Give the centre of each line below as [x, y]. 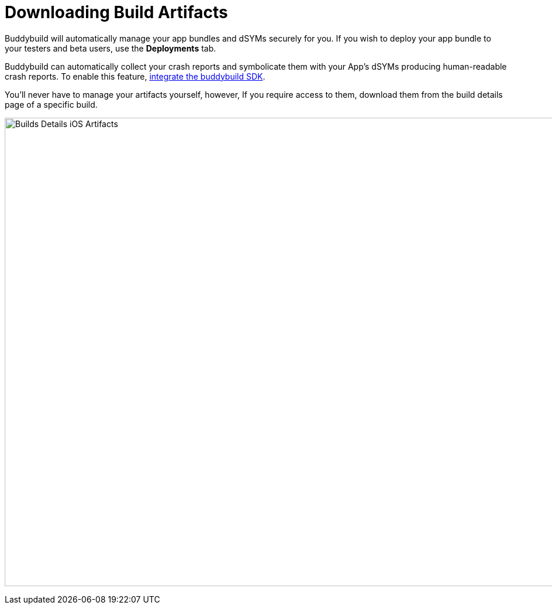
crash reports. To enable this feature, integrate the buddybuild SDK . [135, 76]
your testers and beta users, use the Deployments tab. [111, 48]
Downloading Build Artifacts [116, 12]
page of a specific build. [51, 104]
